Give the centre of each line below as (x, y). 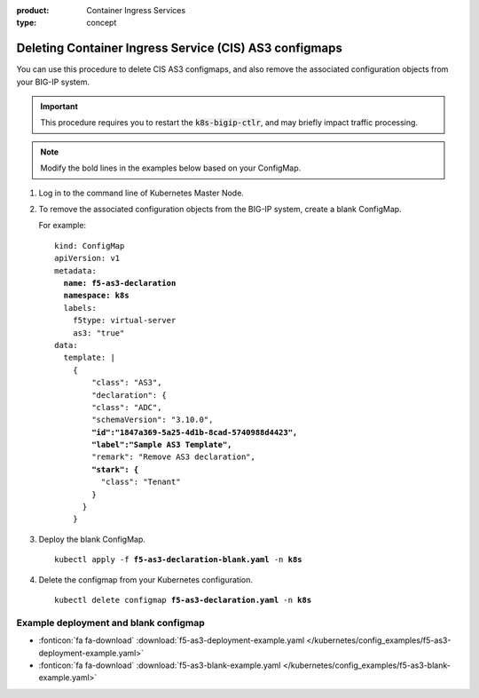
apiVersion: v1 (87, 258)
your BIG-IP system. (53, 82)
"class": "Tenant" (141, 482)
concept (102, 23)
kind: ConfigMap (90, 246)
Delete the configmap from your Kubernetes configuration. (145, 579)
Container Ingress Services (136, 10)
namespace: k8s (96, 296)
